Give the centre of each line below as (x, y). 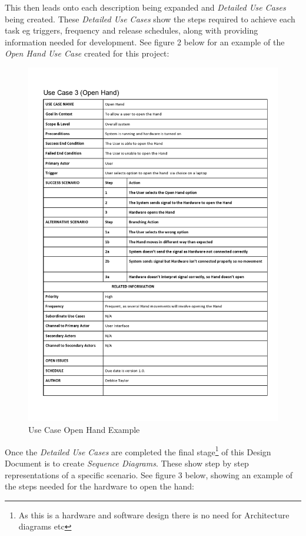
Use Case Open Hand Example (84, 430)
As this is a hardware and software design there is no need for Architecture (154, 515)
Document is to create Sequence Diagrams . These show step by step (127, 463)
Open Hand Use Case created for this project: (87, 53)
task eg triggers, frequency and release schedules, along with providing (132, 30)
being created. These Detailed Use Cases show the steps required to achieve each (150, 19)
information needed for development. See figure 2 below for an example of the (145, 42)
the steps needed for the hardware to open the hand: (99, 486)
